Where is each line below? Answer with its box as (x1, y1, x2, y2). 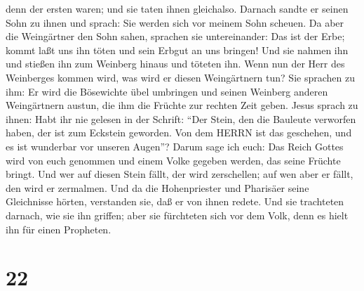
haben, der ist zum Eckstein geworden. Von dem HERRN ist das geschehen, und (6, 125, 352, 140)
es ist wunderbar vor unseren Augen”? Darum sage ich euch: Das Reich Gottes (6, 138, 344, 153)
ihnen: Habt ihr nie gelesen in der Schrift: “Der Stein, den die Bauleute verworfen (6, 111, 356, 126)
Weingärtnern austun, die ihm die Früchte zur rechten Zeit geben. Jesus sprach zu (6, 98, 358, 112)
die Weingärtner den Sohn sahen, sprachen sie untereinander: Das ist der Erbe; (6, 29, 345, 44)
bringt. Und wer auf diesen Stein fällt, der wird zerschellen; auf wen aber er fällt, (6, 167, 353, 181)
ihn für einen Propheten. (6, 221, 112, 236)
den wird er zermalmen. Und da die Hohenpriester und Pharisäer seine (6, 180, 309, 195)
